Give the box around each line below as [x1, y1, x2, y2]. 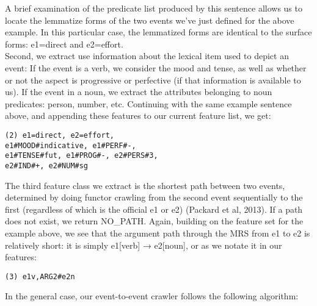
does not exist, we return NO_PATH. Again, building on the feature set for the [5, 215, 304, 227]
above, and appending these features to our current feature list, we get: [5, 109, 271, 122]
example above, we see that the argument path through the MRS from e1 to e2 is [5, 226, 310, 239]
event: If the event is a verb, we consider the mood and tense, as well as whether [5, 61, 307, 74]
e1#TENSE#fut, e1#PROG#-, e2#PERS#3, [5, 151, 158, 160]
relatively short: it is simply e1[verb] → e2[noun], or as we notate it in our [5, 238, 282, 251]
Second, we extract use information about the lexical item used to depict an [5, 49, 289, 62]
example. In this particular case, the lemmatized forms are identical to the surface [5, 26, 312, 38]
